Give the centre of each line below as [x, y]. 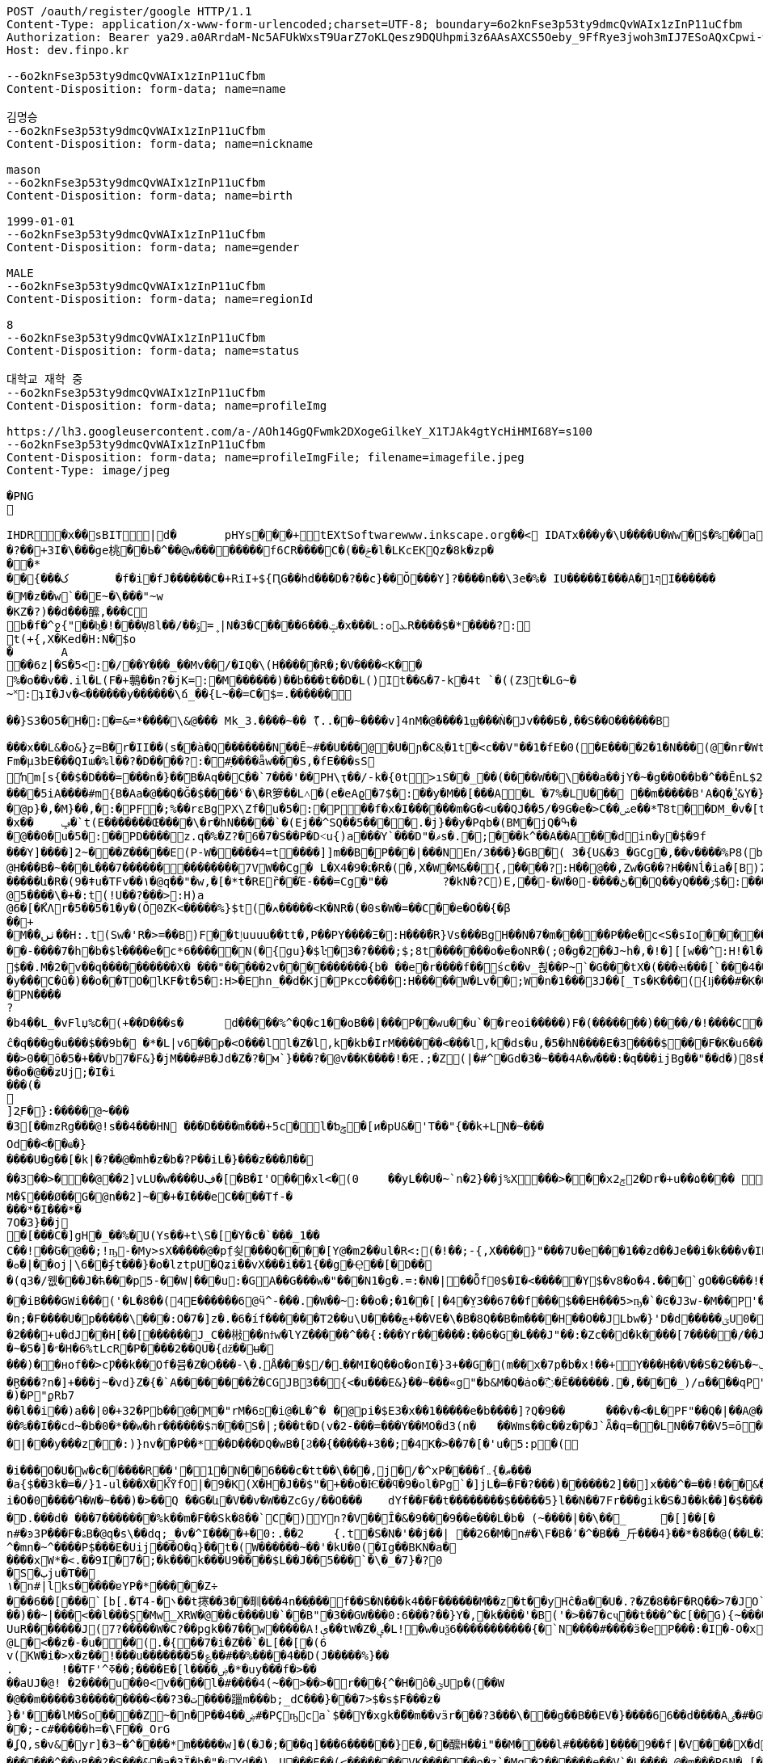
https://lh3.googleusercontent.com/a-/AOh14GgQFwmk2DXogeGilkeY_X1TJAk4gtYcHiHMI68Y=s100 [299, 431]
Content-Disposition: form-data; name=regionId [160, 299]
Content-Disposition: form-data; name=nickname [160, 144]
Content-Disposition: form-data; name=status [153, 351]
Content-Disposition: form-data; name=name [146, 89]
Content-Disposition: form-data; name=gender [153, 247]
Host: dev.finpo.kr [68, 50]
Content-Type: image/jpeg [89, 470]
